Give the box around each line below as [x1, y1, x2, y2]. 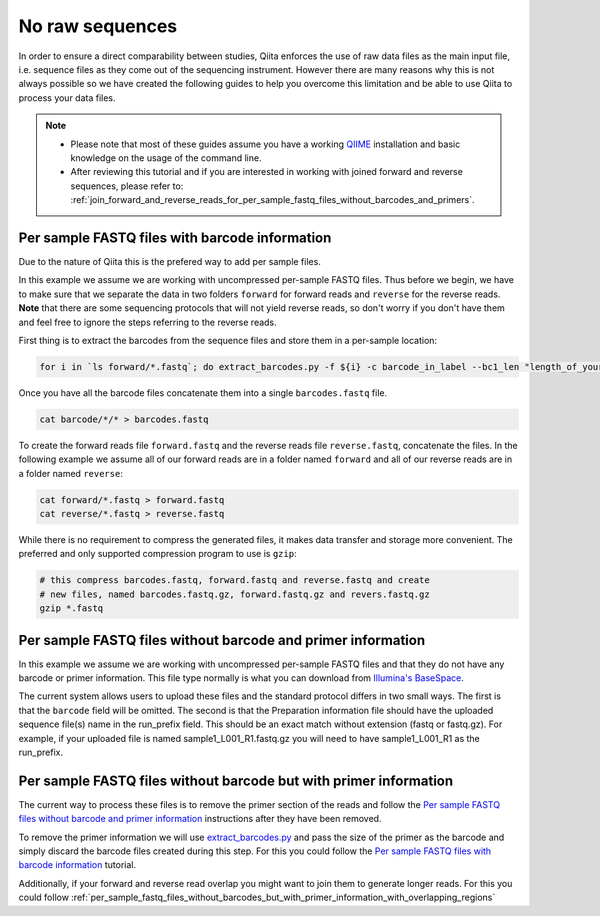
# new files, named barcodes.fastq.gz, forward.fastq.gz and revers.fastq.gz [39, 588, 430, 600]
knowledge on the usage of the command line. [70, 151, 262, 164]
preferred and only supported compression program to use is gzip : [18, 548, 297, 560]
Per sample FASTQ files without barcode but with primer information [18, 772, 454, 789]
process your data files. [18, 91, 116, 104]
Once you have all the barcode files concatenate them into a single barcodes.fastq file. [18, 386, 388, 399]
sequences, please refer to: [70, 180, 184, 192]
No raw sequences [18, 15, 178, 37]
